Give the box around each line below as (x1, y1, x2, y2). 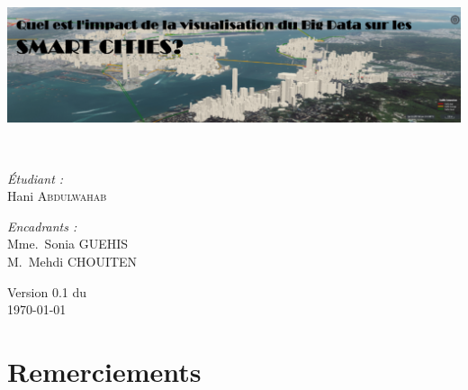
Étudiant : (7, 168, 64, 187)
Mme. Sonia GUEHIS (7, 234, 129, 253)
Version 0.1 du (7, 282, 87, 301)
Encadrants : (7, 216, 77, 235)
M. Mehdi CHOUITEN (7, 252, 138, 271)
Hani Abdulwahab (7, 186, 107, 205)
